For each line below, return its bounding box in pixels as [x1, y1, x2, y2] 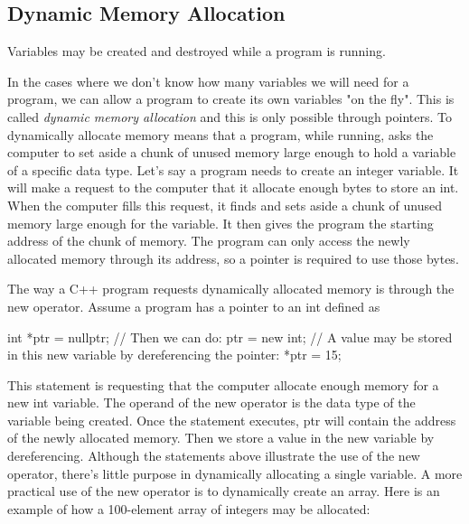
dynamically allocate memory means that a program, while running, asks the [7, 125, 434, 144]
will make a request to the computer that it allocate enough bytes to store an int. [7, 178, 459, 197]
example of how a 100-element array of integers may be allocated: [7, 499, 371, 518]
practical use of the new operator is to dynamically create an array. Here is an [7, 482, 440, 501]
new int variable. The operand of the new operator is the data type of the [7, 393, 416, 412]
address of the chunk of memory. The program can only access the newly [7, 231, 410, 250]
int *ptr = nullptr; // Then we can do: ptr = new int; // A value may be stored [7, 327, 453, 346]
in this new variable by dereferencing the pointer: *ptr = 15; [7, 345, 342, 364]
